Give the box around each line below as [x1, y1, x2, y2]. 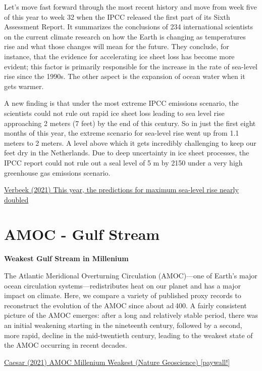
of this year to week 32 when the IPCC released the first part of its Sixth [4, 11, 230, 22]
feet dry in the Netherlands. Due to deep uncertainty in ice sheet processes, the [4, 147, 249, 158]
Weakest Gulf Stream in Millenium [4, 253, 129, 264]
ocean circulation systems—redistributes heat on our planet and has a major [4, 280, 241, 291]
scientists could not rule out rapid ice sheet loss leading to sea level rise [4, 107, 225, 118]
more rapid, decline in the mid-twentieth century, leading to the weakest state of [4, 329, 253, 340]
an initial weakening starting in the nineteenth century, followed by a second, [4, 319, 242, 330]
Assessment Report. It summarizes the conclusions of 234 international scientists [4, 21, 253, 32]
